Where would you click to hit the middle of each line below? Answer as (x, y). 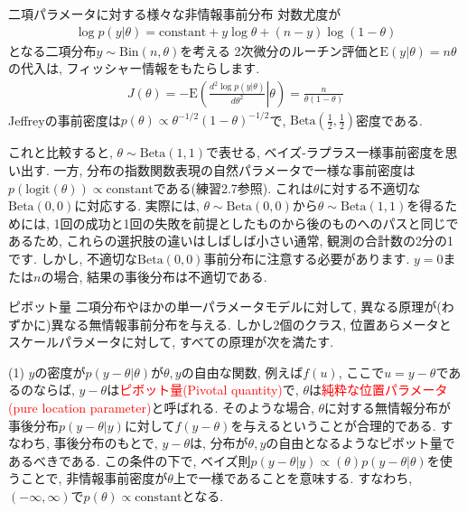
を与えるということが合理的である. (333, 425)
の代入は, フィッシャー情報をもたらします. (134, 68)
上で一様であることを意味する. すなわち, (293, 478)
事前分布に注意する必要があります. (307, 258)
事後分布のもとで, (106, 443)
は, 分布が (219, 443)
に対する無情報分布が (388, 408)
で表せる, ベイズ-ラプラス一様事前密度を (326, 152)
